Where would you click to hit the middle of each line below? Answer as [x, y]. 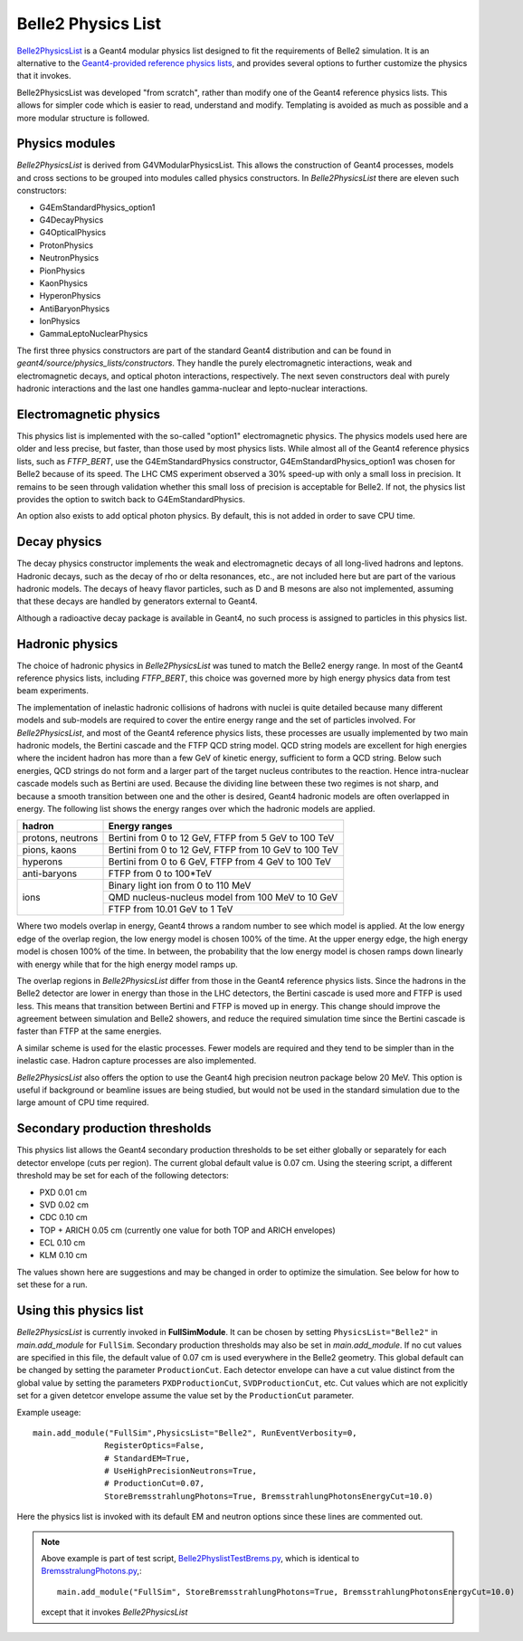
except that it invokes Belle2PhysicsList [114, 1612]
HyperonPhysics [70, 296]
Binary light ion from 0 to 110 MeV [180, 885]
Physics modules [66, 143]
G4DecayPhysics [71, 219]
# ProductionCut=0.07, [155, 1484]
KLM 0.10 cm [63, 1255]
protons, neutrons [60, 838]
